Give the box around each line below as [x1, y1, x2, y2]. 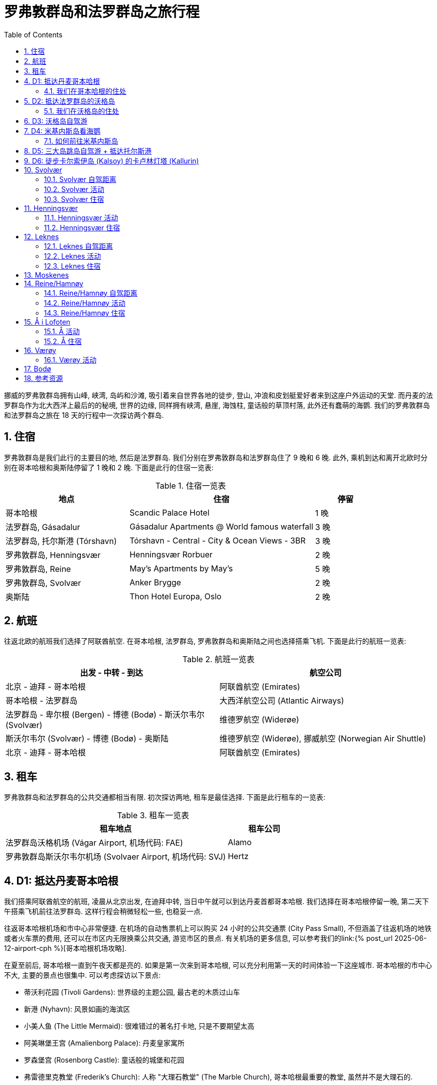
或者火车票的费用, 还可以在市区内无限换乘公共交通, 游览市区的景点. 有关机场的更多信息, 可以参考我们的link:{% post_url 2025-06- [4, 934, 427, 943]
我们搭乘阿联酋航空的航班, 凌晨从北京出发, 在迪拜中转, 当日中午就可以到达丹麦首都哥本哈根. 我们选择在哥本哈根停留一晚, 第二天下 [4, 897, 429, 906]
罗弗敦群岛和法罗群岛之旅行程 [4, 3, 200, 20]
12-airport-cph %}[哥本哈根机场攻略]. [4, 944, 127, 953]
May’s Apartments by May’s [129, 563, 233, 573]
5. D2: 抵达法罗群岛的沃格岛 [24, 96, 115, 105]
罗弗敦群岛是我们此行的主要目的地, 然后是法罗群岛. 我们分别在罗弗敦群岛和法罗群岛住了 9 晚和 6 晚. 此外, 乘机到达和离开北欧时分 [4, 453, 428, 462]
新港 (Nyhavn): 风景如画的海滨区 [24, 1005, 130, 1014]
